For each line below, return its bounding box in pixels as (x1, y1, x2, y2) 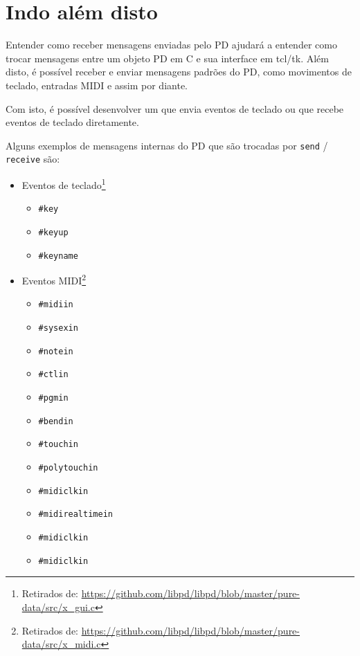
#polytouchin (38, 463, 98, 473)
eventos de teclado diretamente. (6, 115, 139, 129)
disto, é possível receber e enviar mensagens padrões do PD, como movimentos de (6, 64, 352, 79)
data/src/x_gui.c (21, 599, 95, 614)
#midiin (38, 300, 73, 310)
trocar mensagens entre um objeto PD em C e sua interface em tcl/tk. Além (6, 51, 329, 65)
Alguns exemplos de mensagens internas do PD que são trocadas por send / (6, 138, 328, 152)
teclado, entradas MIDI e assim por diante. (6, 78, 188, 92)
